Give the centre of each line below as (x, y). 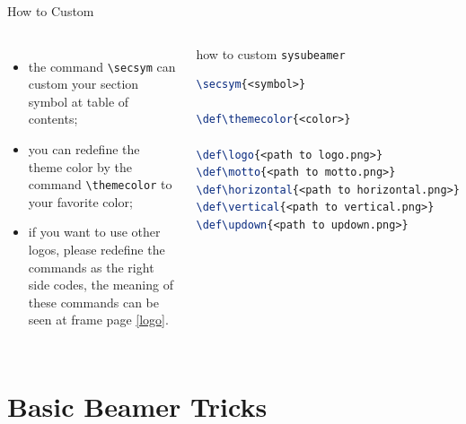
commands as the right (91, 267)
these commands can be (93, 302)
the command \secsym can (102, 66)
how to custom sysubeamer (271, 53)
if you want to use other (94, 232)
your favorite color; (80, 201)
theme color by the (80, 166)
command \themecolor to (100, 184)
